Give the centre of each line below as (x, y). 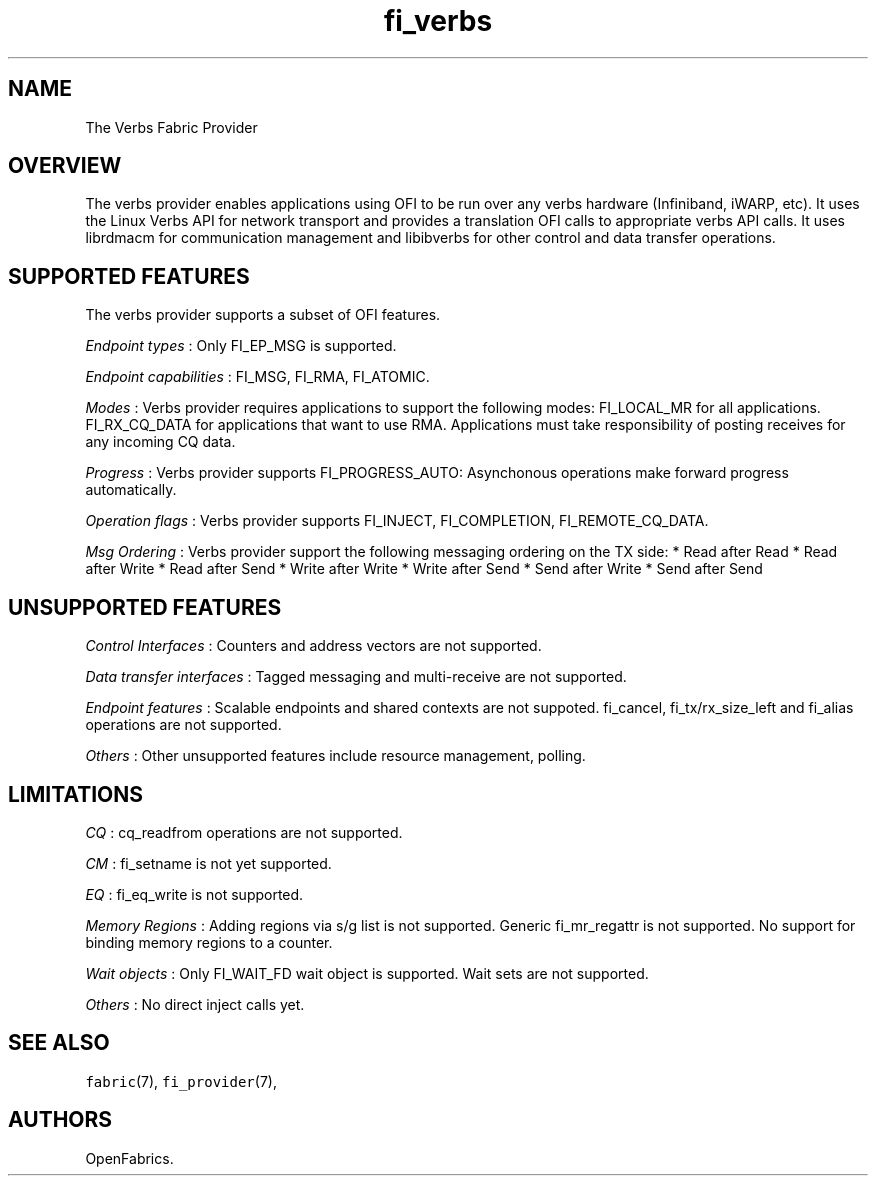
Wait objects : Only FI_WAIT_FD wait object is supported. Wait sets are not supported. (367, 973)
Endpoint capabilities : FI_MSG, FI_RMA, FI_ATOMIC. (257, 377)
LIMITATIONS (76, 794)
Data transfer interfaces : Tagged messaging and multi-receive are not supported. (356, 677)
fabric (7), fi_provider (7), (181, 1081)
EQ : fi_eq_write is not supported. (194, 894)
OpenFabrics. (129, 1158)
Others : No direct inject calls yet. (195, 1004)
